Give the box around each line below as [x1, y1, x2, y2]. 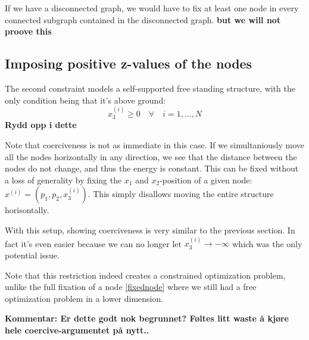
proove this [5, 25, 52, 38]
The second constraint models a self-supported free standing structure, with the [5, 82, 296, 94]
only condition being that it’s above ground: [5, 93, 166, 106]
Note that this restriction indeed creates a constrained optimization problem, [5, 269, 286, 281]
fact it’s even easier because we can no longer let [5, 237, 182, 249]
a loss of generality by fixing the [5, 173, 122, 186]
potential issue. [5, 248, 60, 261]
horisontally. [5, 204, 49, 216]
